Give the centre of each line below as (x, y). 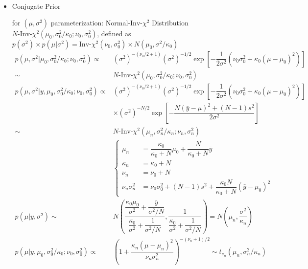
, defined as (114, 33)
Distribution (170, 22)
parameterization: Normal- (91, 22)
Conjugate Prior (36, 6)
